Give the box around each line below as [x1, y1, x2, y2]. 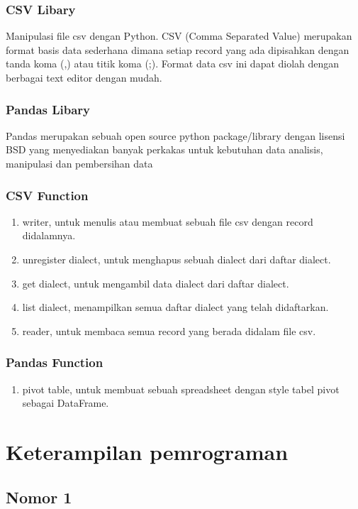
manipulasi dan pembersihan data [6, 156, 153, 170]
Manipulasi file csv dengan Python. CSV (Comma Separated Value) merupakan [6, 28, 352, 43]
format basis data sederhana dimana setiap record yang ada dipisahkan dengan [6, 42, 349, 57]
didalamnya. [22, 228, 76, 243]
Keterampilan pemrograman [6, 437, 289, 466]
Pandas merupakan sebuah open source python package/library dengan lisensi [6, 128, 345, 143]
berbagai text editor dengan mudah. [6, 70, 162, 84]
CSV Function [6, 186, 89, 204]
